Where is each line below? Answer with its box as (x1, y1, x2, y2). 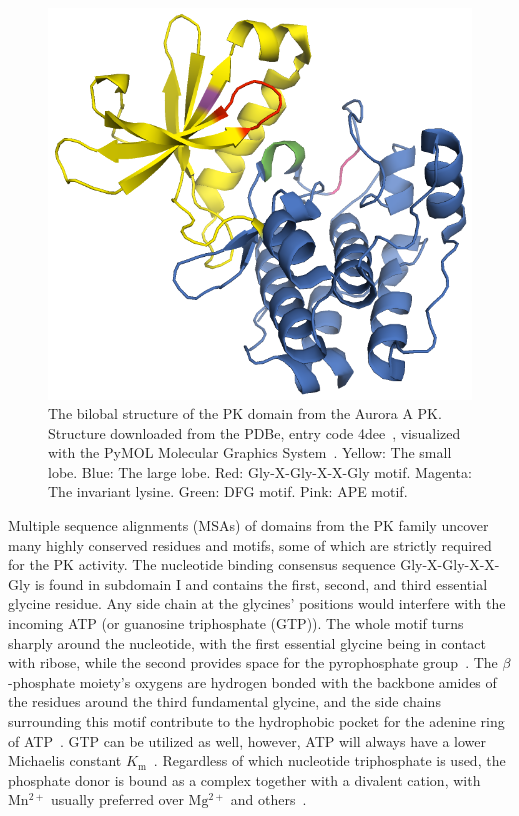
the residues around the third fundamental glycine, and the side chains (8, 691, 441, 712)
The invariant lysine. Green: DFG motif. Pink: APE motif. (48, 481, 408, 502)
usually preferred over (51, 789, 184, 810)
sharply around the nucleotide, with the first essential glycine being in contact (8, 632, 487, 653)
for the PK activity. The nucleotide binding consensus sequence (8, 554, 396, 575)
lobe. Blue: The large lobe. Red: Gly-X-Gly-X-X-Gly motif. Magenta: (48, 461, 472, 482)
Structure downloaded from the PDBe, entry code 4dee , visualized (48, 422, 461, 443)
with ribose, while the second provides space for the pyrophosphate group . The (8, 652, 498, 673)
